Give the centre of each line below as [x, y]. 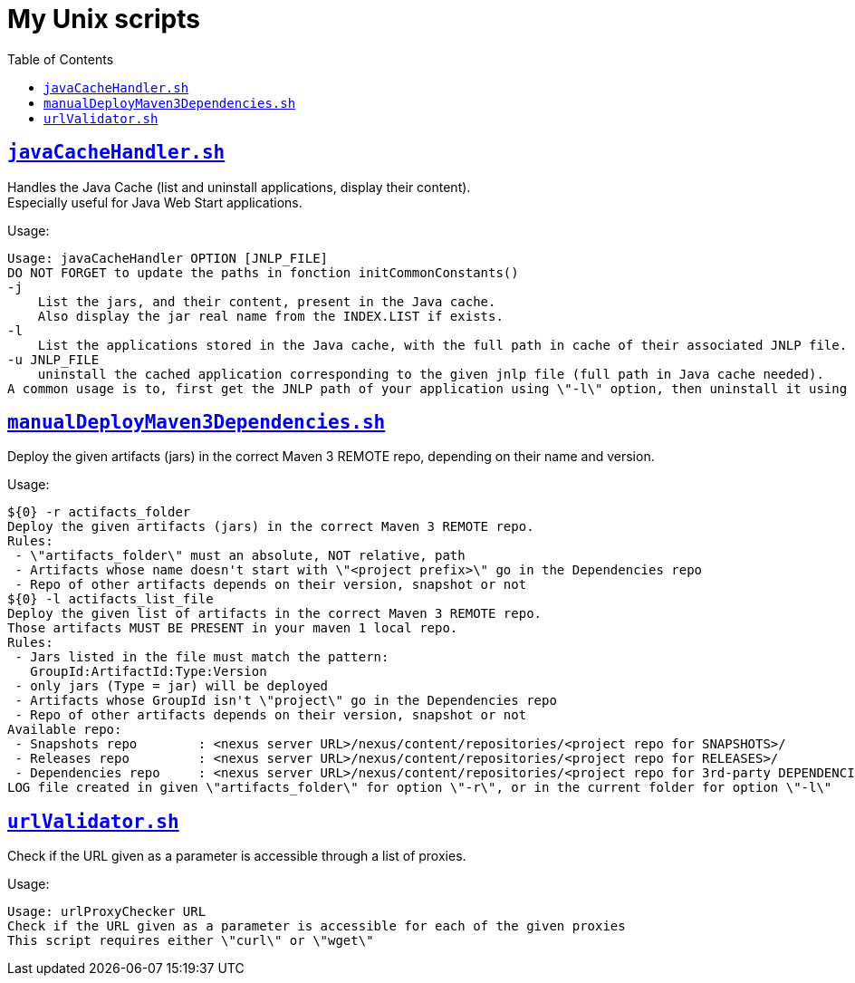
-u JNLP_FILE [53, 359]
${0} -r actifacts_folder [99, 512]
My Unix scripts [104, 19]
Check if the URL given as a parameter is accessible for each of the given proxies [317, 926]
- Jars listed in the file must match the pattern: [202, 657]
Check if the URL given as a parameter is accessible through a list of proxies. [237, 856]
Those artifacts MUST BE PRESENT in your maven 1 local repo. [233, 628]
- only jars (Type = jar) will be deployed [172, 686]
